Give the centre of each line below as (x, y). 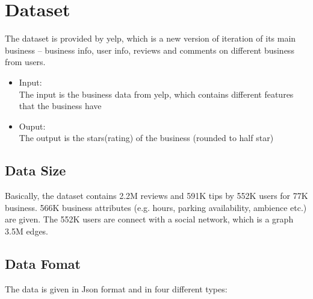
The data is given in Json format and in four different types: (116, 288)
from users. (25, 62)
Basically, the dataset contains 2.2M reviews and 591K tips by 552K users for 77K (156, 196)
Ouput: (32, 126)
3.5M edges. (27, 231)
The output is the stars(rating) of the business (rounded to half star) (146, 138)
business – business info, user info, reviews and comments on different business (150, 50)
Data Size (36, 170)
